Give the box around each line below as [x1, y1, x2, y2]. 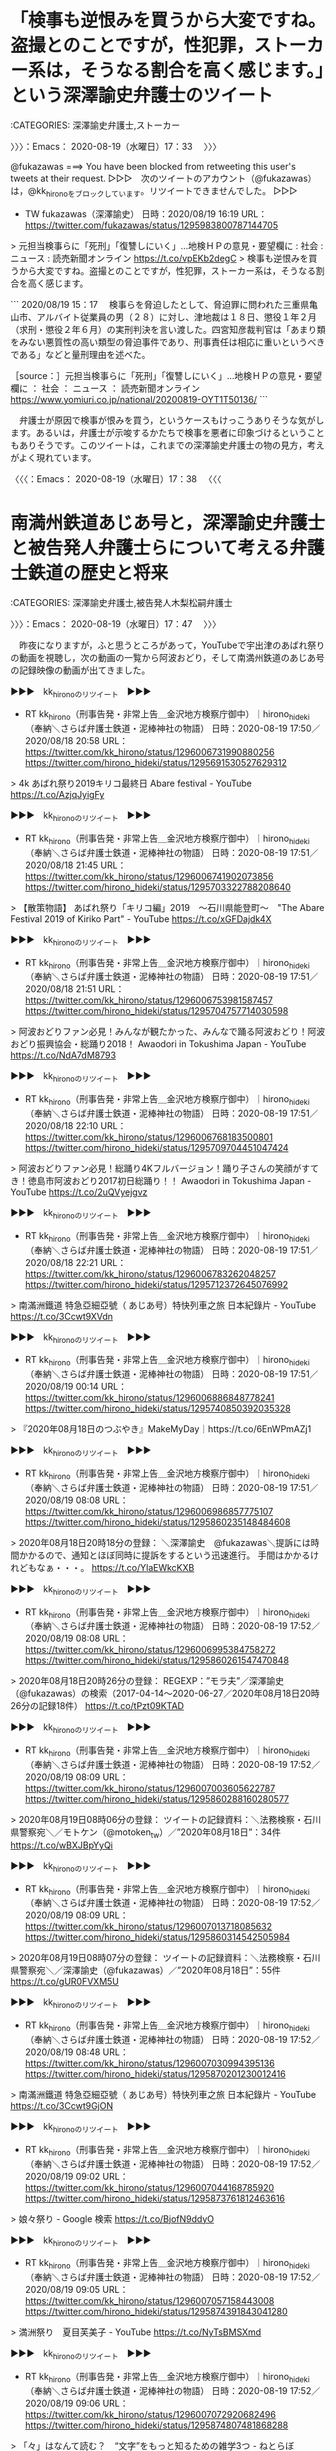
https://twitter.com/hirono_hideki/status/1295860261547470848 [24, 1654, 290, 1666]
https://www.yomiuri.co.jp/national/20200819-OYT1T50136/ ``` [10, 393, 268, 405]
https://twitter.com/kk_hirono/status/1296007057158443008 [24, 2295, 275, 2307]
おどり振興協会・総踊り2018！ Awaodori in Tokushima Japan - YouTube [10, 1038, 307, 1050]
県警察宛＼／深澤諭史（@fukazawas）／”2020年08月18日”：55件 [10, 1964, 282, 1976]
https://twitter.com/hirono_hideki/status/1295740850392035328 [24, 1402, 292, 1415]
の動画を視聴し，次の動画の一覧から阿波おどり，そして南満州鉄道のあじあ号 [10, 651, 325, 663]
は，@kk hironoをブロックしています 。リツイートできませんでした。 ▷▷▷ [10, 184, 298, 199]
